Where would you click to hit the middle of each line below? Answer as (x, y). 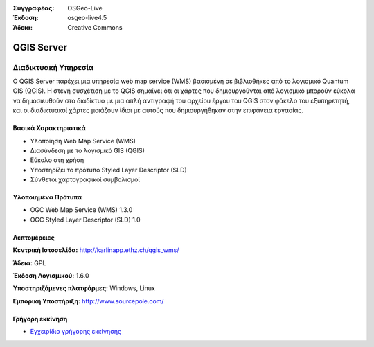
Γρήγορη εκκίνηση (40, 319)
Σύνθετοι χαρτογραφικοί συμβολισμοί (85, 179)
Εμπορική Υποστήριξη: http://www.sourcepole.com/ (88, 301)
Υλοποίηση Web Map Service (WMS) (83, 141)
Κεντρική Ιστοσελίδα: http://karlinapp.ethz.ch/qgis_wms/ (96, 250)
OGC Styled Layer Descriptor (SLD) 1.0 (86, 220)
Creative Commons (95, 27)
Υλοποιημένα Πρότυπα (47, 197)
